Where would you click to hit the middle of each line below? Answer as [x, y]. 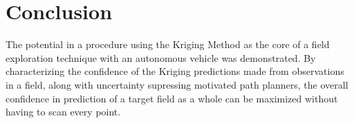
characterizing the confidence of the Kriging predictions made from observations [175, 71]
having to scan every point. [63, 112]
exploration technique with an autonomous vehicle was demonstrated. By [161, 57]
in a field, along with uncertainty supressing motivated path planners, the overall [177, 84]
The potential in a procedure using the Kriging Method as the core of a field [168, 44]
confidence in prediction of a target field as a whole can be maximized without [172, 98]
